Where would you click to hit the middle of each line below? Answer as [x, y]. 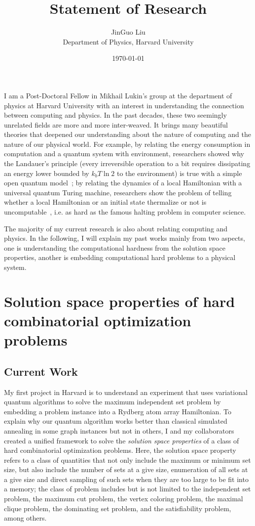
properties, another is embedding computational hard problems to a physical [120, 257]
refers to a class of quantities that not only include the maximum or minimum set [127, 460]
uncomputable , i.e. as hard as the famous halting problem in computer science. [125, 212]
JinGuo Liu [128, 32]
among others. [25, 518]
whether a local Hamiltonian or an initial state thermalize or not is [105, 202]
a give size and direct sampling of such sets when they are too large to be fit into [126, 479]
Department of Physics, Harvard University [128, 41]
